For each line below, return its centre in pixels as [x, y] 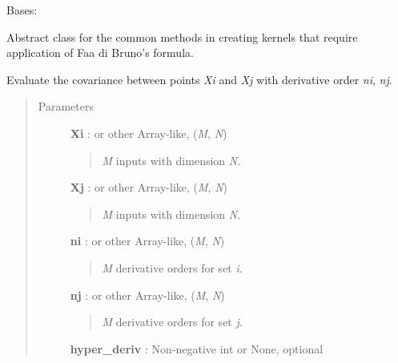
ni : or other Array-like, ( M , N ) [147, 241]
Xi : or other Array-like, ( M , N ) [149, 133]
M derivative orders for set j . [172, 322]
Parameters [66, 106]
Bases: [22, 10]
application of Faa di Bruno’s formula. [100, 52]
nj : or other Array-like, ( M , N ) [147, 294]
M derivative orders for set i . [172, 267]
